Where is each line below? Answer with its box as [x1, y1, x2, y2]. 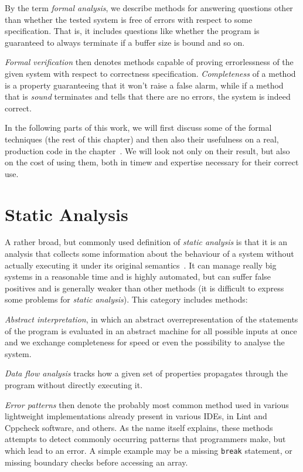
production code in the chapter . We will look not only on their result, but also [5, 144, 290, 157]
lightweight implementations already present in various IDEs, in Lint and [5, 410, 267, 422]
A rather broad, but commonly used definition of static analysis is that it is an [5, 236, 288, 248]
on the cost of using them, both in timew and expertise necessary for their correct [5, 156, 299, 168]
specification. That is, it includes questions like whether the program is [5, 25, 260, 37]
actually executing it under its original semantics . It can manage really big [5, 259, 277, 271]
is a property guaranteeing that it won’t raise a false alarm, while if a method [5, 79, 284, 91]
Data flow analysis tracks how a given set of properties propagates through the [5, 367, 288, 379]
